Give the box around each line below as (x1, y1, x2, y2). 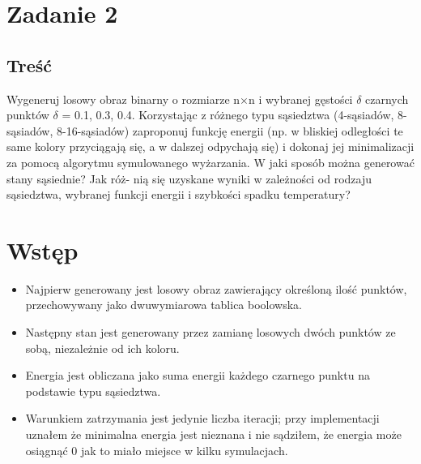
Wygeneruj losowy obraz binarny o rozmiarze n (6, 90, 240, 107)
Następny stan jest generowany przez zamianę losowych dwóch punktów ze (25, 324, 396, 341)
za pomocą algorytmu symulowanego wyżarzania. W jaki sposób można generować (6, 153, 415, 170)
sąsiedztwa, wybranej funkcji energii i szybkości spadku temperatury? (6, 186, 351, 203)
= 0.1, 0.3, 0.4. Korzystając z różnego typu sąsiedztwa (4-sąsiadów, (62, 106, 394, 123)
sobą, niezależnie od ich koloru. (25, 339, 180, 356)
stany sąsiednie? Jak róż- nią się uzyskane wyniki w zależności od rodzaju (6, 170, 372, 187)
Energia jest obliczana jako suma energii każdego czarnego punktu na (25, 367, 370, 384)
